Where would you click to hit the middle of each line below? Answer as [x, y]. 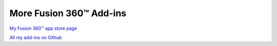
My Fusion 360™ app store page [43, 28]
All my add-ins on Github [36, 37]
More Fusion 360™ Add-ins [68, 13]
